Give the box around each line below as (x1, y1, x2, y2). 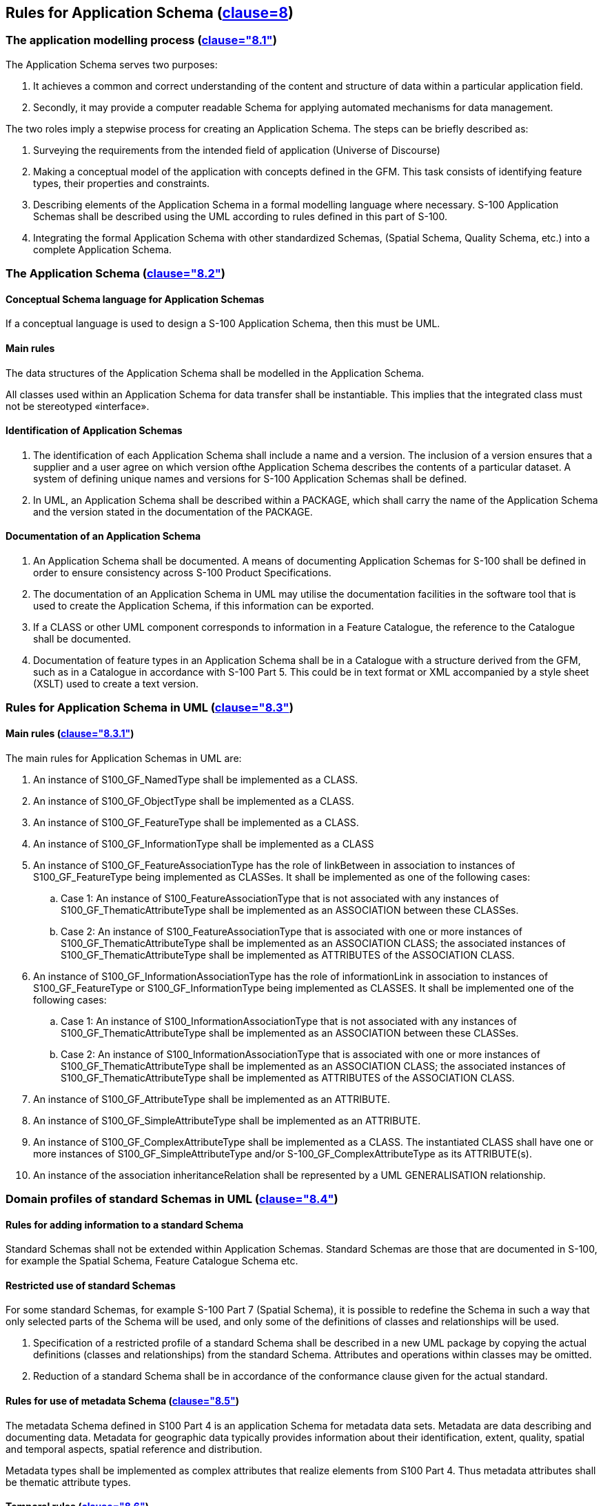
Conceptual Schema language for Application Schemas (6, 293, 265, 305)
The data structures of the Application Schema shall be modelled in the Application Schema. (6, 366, 425, 379)
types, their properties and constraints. (33, 177, 210, 189)
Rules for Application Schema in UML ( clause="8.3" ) (6, 701, 294, 715)
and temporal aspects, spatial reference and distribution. (6, 1443, 263, 1455)
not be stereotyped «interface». (6, 400, 150, 412)
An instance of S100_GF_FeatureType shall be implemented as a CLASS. (33, 816, 359, 828)
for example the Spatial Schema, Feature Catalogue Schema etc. (6, 1255, 298, 1267)
